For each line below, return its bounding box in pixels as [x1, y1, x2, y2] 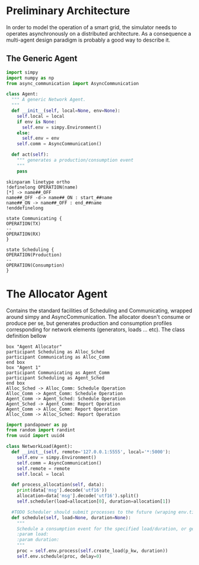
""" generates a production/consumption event [17, 157, 134, 163]
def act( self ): [11, 152, 49, 158]
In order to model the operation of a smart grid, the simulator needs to [6, 23, 177, 31]
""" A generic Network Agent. [11, 97, 86, 103]
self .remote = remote [17, 466, 70, 472]
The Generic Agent [6, 54, 78, 64]
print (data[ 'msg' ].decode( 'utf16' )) [17, 487, 108, 494]
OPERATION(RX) [6, 231, 41, 237]
